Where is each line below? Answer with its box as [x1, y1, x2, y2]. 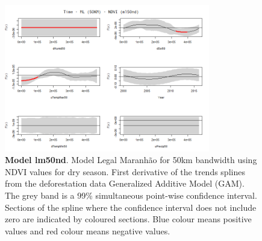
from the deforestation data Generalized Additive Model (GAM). [5, 177, 245, 190]
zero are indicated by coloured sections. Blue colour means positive [5, 213, 252, 225]
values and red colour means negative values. [5, 224, 170, 237]
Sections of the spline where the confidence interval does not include [5, 201, 257, 213]
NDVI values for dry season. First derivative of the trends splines [5, 165, 245, 178]
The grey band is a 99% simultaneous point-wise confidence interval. [5, 189, 257, 202]
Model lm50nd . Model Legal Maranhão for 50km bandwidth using [5, 153, 257, 166]
